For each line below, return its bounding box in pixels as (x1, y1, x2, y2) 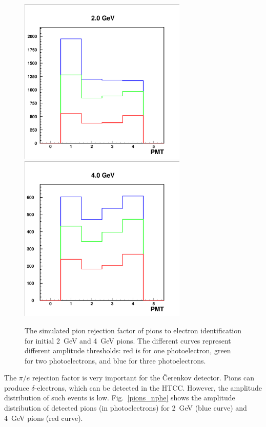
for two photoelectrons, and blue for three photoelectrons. (25, 355, 206, 366)
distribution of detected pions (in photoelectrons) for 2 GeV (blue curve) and (4, 402, 247, 413)
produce (4, 382, 29, 393)
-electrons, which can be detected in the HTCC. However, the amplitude (34, 382, 262, 393)
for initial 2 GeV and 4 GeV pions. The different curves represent (25, 335, 231, 346)
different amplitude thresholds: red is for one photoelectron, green (25, 345, 231, 356)
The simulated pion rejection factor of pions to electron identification (25, 325, 242, 335)
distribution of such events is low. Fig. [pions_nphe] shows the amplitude (4, 392, 235, 403)
